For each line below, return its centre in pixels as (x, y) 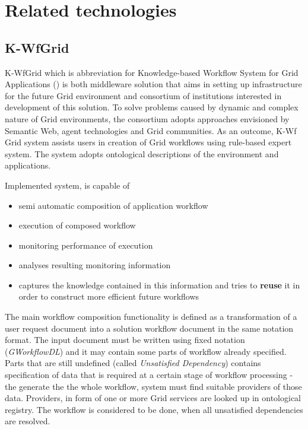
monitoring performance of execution (86, 245)
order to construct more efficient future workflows (109, 296)
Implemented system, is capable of (67, 185)
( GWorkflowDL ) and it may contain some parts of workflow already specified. (146, 351)
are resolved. (28, 421)
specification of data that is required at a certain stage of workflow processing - (149, 375)
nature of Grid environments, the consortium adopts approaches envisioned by (147, 118)
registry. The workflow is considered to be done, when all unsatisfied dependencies (154, 409)
